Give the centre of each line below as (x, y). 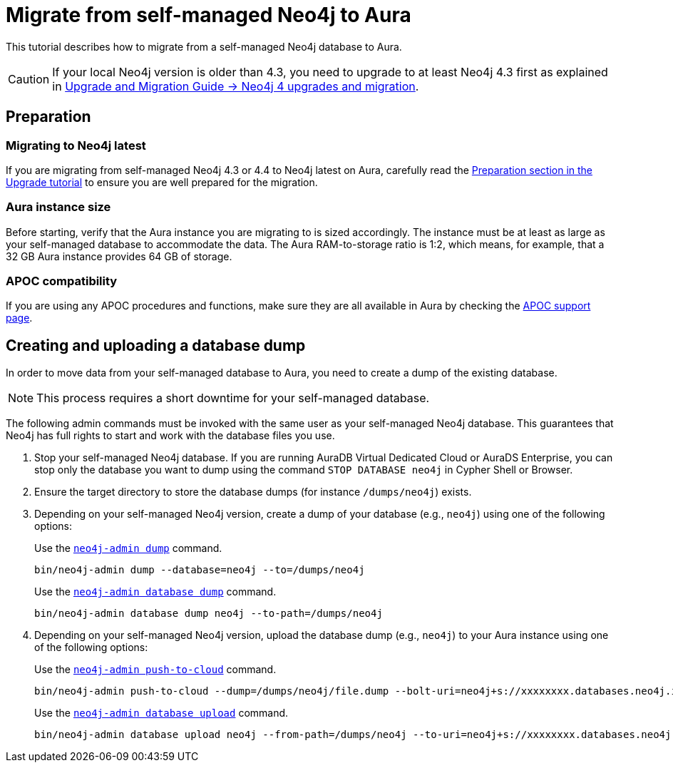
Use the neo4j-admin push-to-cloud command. (155, 670)
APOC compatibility (62, 281)
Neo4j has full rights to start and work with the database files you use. (170, 436)
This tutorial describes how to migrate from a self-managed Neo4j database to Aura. (204, 46)
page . (19, 318)
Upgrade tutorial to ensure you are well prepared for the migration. (162, 182)
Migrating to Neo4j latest (76, 145)
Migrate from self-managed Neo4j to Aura (209, 15)
